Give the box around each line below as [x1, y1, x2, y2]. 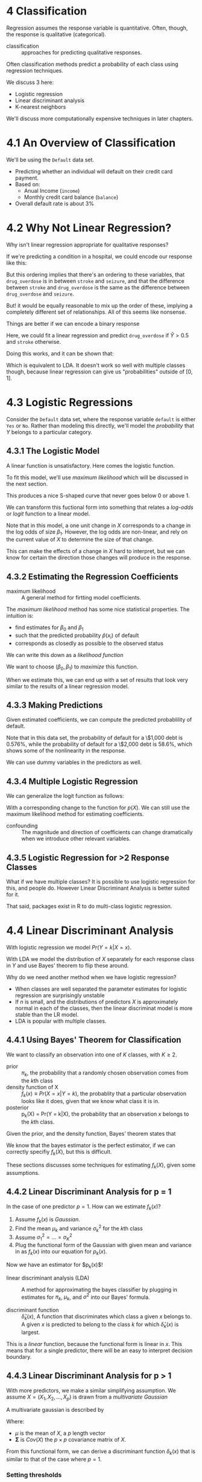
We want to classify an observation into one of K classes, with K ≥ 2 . [6, 1050, 177, 1058]
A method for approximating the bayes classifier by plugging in [21, 1286, 178, 1293]
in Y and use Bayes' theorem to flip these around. [6, 962, 129, 969]
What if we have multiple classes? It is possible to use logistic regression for [6, 878, 195, 885]
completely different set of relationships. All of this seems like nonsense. [6, 308, 187, 315]
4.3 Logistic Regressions [6, 396, 133, 409]
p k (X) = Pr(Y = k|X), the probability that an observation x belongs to [21, 1110, 189, 1119]
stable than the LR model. [14, 1011, 79, 1018]
